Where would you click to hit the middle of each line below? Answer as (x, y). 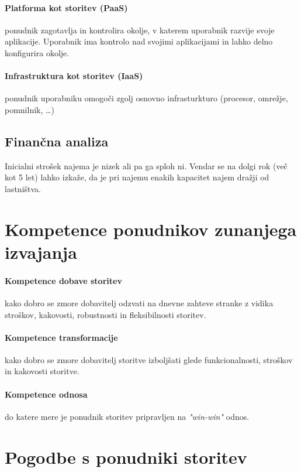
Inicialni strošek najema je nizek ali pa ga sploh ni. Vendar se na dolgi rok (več (146, 165)
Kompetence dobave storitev (63, 280)
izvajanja (41, 252)
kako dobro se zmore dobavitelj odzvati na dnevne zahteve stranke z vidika (139, 302)
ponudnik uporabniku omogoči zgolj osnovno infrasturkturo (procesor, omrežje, (146, 98)
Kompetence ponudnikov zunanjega (151, 229)
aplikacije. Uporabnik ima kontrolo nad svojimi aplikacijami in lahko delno (139, 41)
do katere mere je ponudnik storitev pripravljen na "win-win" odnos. (127, 416)
